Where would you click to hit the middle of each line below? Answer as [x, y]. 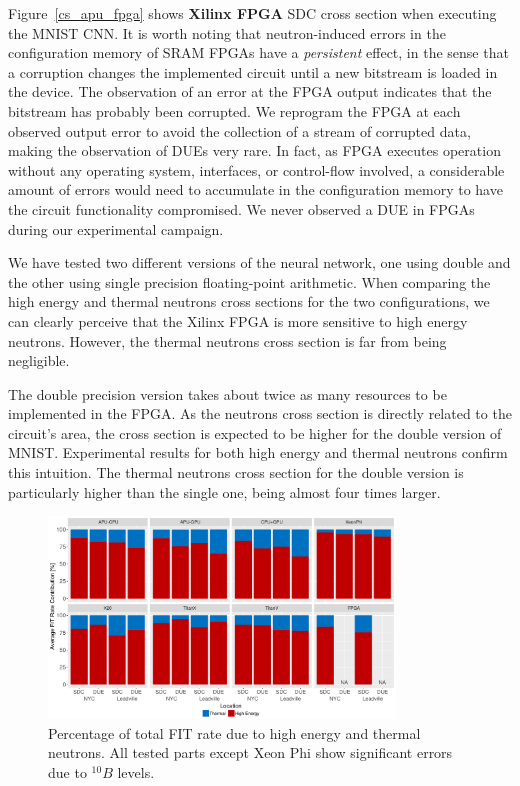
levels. [136, 771]
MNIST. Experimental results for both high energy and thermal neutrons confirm [258, 452]
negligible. [39, 360]
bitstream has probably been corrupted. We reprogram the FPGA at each [234, 110]
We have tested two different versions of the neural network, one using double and [259, 262]
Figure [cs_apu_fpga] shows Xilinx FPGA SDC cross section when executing [252, 13]
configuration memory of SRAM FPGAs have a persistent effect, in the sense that [258, 52]
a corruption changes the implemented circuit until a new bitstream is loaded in [253, 71]
